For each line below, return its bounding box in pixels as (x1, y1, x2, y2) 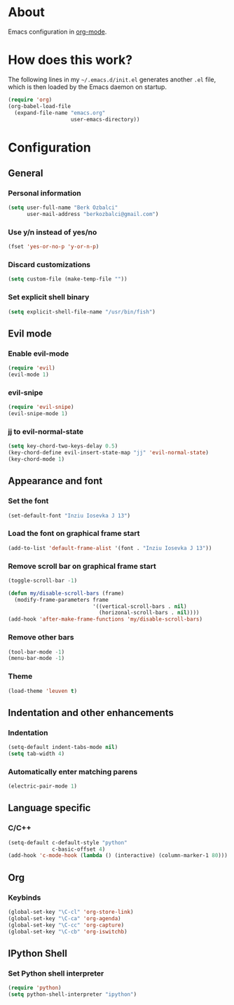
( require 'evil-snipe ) (8, 404, 74, 411)
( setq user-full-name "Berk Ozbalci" (8, 204, 118, 211)
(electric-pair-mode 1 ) (8, 783, 78, 790)
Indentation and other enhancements (8, 706, 174, 719)
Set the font (8, 496, 49, 506)
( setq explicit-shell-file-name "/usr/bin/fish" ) (8, 308, 156, 316)
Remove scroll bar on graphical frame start (8, 561, 157, 571)
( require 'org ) (8, 96, 53, 103)
